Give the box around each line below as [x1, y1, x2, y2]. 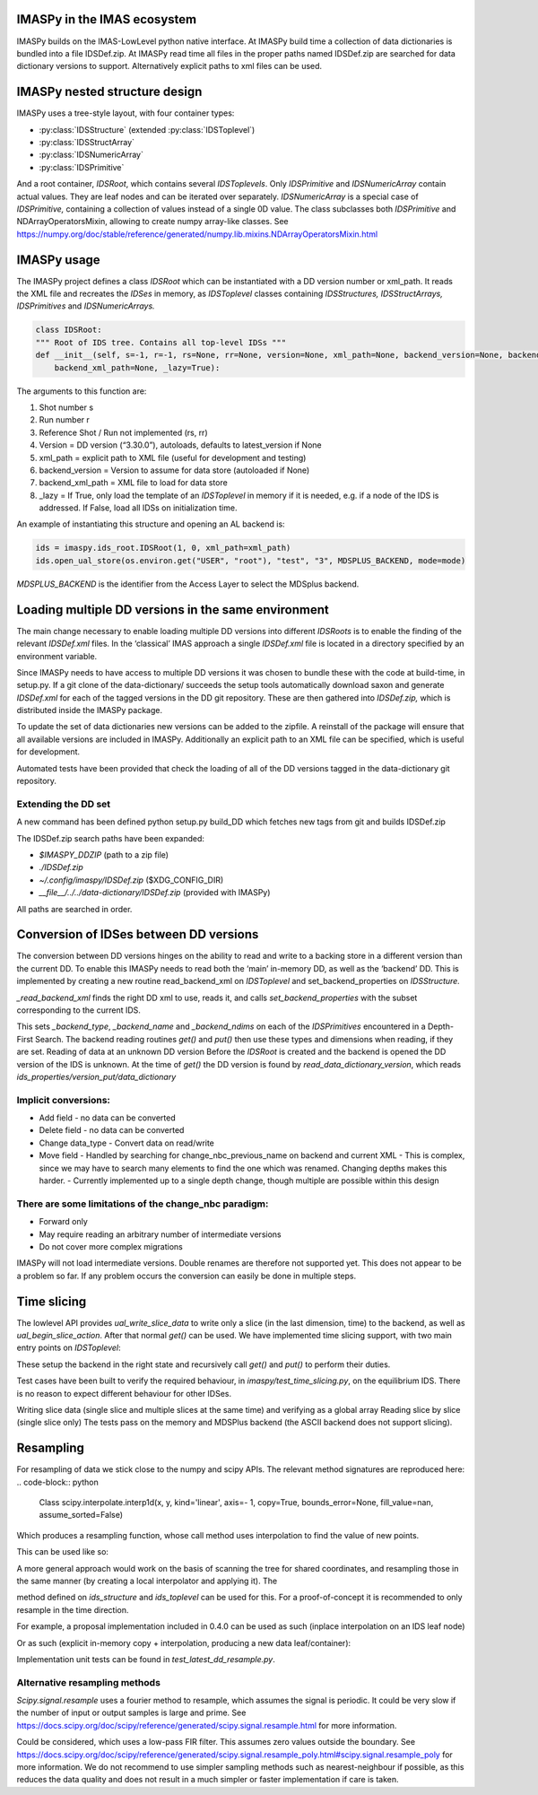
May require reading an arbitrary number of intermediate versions [39, 1229, 282, 1240]
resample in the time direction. [16, 1604, 129, 1615]
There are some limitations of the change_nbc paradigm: [16, 1198, 269, 1210]
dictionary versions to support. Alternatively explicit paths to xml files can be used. [16, 61, 323, 72]
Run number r [39, 414, 90, 425]
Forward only [39, 1216, 89, 1227]
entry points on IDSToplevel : [16, 1342, 121, 1354]
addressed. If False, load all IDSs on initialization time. [39, 502, 238, 513]
